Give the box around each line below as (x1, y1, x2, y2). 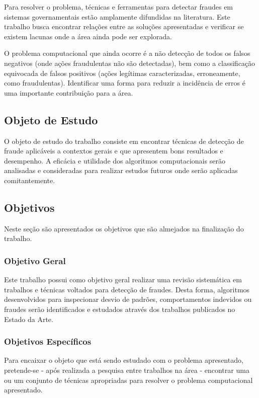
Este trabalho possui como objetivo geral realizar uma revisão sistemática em (4, 274, 242, 285)
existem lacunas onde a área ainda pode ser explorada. (4, 31, 172, 41)
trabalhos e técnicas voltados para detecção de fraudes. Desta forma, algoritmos (4, 284, 250, 294)
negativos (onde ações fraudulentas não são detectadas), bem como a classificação (4, 57, 255, 68)
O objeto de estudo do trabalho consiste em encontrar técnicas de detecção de (4, 135, 244, 146)
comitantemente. (4, 175, 55, 185)
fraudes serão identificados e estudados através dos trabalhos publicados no (4, 303, 235, 314)
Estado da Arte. (4, 313, 53, 324)
